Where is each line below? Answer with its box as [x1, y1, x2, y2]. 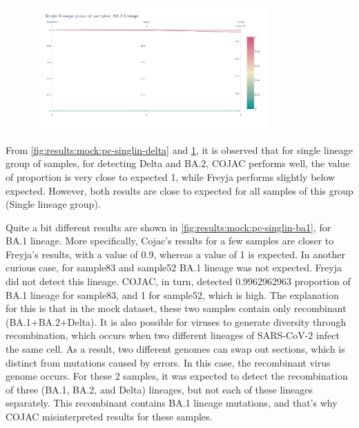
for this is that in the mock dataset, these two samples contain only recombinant [6, 301, 347, 315]
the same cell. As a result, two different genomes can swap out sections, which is [6, 342, 345, 356]
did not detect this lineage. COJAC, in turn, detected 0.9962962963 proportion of [6, 274, 351, 289]
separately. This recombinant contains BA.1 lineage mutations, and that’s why [6, 396, 338, 410]
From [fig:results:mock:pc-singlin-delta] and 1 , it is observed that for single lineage [6, 142, 353, 157]
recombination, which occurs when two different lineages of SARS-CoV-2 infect [6, 328, 340, 342]
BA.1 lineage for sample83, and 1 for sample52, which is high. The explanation [6, 287, 339, 302]
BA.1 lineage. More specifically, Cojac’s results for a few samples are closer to [6, 233, 334, 248]
